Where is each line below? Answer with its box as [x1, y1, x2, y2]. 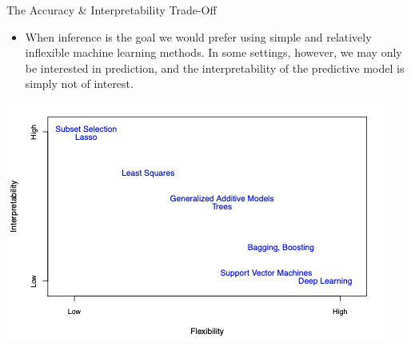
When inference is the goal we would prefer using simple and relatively [25, 28, 372, 45]
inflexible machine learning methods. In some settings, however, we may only [25, 44, 402, 61]
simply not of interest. [25, 75, 134, 92]
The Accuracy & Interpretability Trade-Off [6, 2, 217, 18]
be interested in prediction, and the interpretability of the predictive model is [25, 59, 405, 76]
